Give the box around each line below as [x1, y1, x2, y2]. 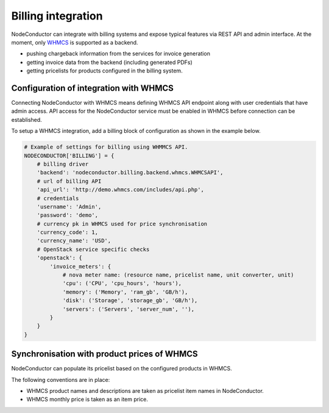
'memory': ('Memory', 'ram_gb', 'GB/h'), [62, 288, 188, 295]
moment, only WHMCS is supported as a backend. [11, 38, 138, 46]
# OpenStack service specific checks [37, 245, 150, 253]
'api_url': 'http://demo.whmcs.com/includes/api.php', [37, 186, 204, 193]
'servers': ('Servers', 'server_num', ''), [62, 305, 195, 312]
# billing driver [37, 160, 89, 168]
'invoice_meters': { [49, 263, 111, 270]
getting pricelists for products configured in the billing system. [26, 67, 183, 74]
